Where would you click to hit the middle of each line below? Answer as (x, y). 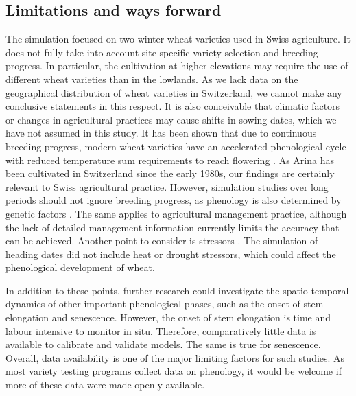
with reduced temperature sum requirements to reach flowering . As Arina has (170, 160)
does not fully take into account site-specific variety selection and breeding (162, 52)
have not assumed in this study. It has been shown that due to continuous (161, 133)
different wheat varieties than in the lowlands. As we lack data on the (152, 79)
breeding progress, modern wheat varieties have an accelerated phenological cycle (176, 146)
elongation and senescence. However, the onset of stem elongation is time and (168, 317)
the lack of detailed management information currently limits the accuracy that (173, 227)
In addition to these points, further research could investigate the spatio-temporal (177, 290)
